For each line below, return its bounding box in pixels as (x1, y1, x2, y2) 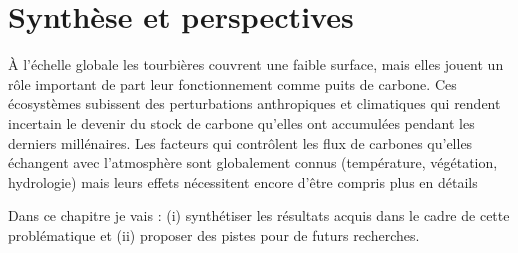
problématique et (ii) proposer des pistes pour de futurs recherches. (8, 224, 420, 245)
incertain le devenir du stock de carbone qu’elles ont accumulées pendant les (8, 112, 475, 133)
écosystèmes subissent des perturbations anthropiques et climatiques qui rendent (8, 93, 501, 114)
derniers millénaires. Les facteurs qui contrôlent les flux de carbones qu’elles (8, 132, 473, 153)
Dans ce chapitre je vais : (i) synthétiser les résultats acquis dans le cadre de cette (8, 205, 510, 226)
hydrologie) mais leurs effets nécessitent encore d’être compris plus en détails (8, 171, 478, 192)
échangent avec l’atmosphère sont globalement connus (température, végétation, (8, 152, 498, 173)
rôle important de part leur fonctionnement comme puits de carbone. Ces (8, 73, 457, 94)
